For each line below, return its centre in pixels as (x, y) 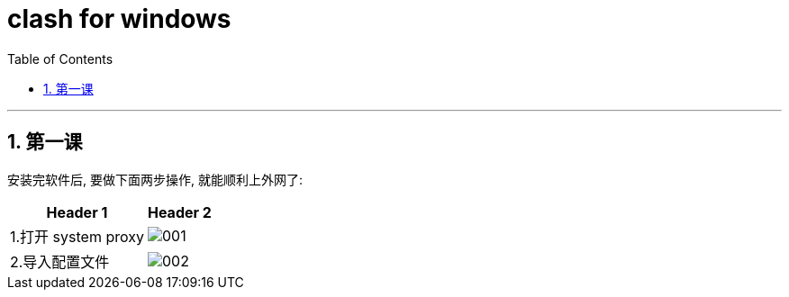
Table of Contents (60, 58)
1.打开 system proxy (77, 236)
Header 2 (179, 212)
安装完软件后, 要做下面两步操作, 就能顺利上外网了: (155, 179)
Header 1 (77, 212)
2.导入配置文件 (60, 261)
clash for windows (119, 19)
